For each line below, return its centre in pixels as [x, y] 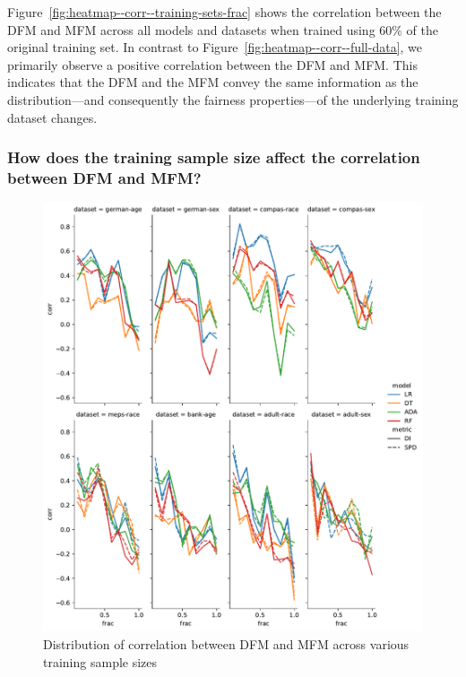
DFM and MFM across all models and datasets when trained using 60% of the [223, 29]
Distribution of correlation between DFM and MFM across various [226, 644]
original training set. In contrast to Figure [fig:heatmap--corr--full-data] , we [215, 47]
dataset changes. [52, 117]
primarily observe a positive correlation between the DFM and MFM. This [212, 64]
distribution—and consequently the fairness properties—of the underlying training [233, 99]
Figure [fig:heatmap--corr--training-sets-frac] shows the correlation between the [224, 12]
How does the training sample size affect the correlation [214, 157]
